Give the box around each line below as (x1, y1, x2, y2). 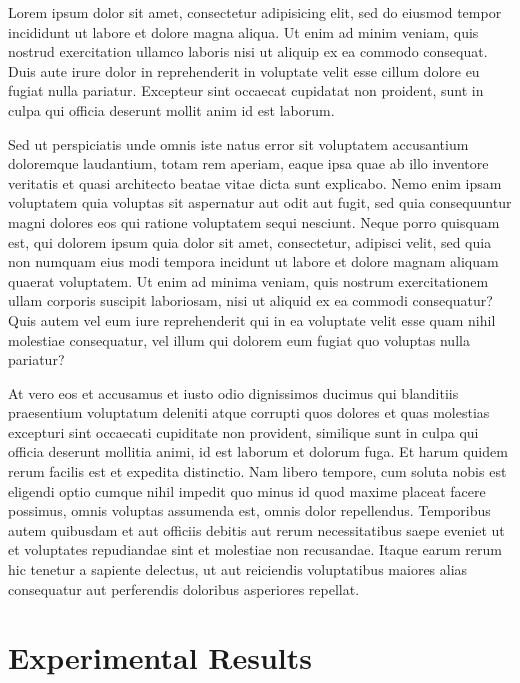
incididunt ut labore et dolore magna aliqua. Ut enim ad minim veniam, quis (8, 21, 479, 42)
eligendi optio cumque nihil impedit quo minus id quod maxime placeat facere (8, 480, 486, 501)
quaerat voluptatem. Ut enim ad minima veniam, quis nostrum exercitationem (8, 270, 489, 291)
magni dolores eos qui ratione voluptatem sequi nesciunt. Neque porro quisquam (8, 211, 500, 232)
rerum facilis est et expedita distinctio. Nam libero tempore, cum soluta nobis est (8, 461, 507, 482)
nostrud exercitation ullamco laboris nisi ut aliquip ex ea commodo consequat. (8, 41, 488, 62)
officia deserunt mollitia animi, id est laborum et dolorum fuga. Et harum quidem (8, 441, 508, 462)
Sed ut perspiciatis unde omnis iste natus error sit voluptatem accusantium (8, 133, 469, 154)
